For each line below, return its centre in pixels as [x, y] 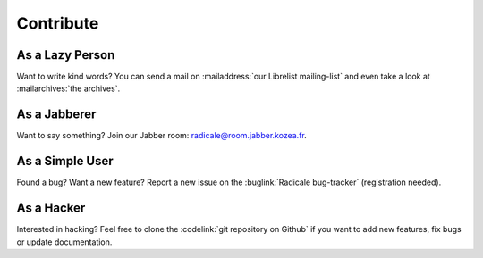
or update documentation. [64, 242]
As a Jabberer [56, 115]
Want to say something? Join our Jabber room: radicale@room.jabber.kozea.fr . [162, 136]
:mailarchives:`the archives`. [68, 88]
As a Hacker [51, 208]
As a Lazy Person [66, 55]
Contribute [58, 23]
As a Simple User [65, 161]
